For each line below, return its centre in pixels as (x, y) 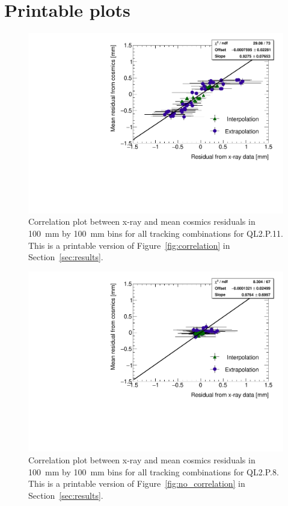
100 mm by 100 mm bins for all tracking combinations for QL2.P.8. (154, 471)
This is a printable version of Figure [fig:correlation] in (129, 245)
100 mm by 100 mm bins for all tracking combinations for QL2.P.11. (156, 233)
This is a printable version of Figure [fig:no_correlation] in (137, 483)
